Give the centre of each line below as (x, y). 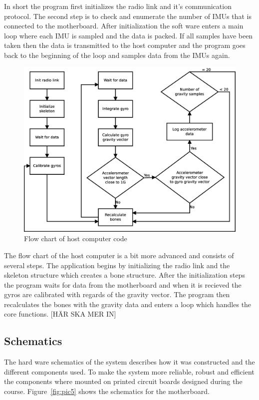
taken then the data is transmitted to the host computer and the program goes (125, 45)
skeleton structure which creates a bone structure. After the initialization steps (125, 275)
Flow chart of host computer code (76, 238)
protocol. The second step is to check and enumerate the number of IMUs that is (128, 16)
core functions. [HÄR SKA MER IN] (60, 314)
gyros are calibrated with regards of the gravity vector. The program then (117, 294)
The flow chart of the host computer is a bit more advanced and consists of (119, 255)
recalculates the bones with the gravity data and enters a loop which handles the (128, 304)
